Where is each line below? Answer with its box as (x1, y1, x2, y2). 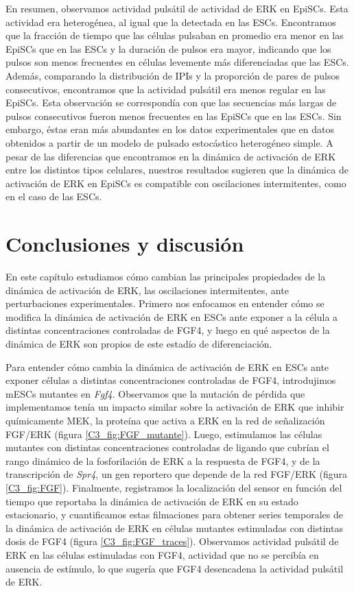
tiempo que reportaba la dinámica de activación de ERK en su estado (5, 494, 298, 508)
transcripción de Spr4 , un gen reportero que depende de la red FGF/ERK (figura (5, 467, 347, 481)
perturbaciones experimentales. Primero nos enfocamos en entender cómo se (5, 296, 324, 311)
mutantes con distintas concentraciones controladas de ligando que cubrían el (5, 440, 329, 455)
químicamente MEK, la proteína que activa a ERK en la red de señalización (5, 413, 325, 427)
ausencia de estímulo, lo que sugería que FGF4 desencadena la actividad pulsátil (5, 561, 344, 575)
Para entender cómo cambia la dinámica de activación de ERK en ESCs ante (5, 359, 329, 374)
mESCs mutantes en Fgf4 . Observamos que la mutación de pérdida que (5, 386, 305, 400)
